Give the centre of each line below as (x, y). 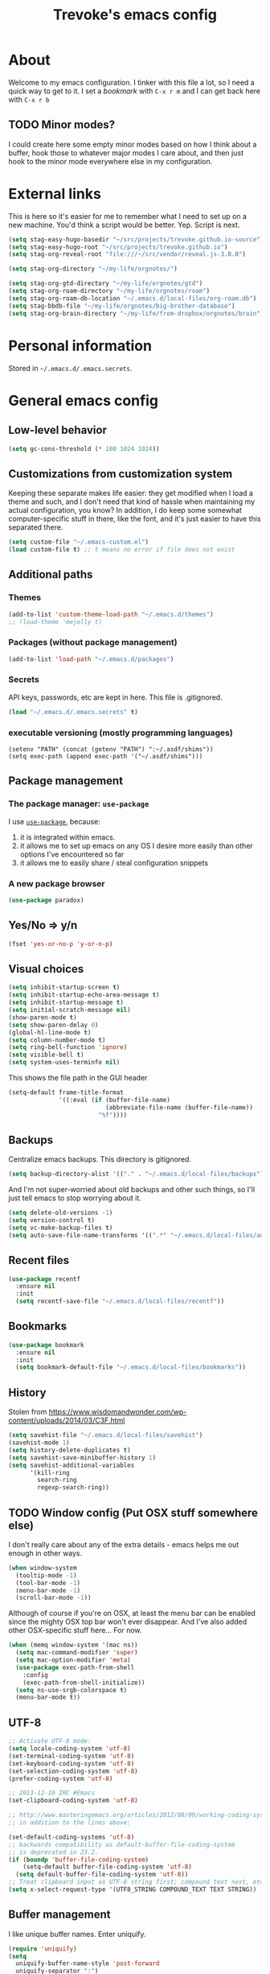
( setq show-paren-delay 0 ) (53, 1025)
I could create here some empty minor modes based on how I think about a (133, 144)
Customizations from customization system (121, 474)
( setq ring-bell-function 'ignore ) (68, 1047)
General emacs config (84, 401)
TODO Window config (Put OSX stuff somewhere (133, 1512)
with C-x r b (29, 99)
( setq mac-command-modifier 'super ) (77, 1653)
